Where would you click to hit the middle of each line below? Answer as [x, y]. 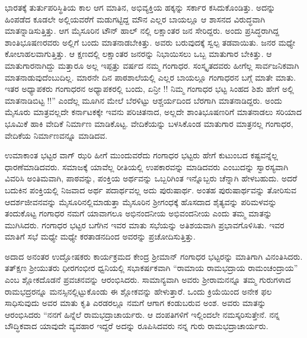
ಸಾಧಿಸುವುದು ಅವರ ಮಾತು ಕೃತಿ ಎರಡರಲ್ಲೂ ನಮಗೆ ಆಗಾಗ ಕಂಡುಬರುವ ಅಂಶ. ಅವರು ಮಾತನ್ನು [135, 303]
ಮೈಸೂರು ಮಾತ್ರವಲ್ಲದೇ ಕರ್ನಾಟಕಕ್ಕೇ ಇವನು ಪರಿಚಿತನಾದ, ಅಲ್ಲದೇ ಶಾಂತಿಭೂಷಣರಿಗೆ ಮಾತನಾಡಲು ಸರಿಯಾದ [153, 112]
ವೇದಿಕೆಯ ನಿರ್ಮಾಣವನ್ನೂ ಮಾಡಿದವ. [56, 135]
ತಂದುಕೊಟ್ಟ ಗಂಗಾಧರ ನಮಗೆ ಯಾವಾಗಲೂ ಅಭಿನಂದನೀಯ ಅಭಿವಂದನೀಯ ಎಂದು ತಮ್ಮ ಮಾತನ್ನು [139, 213]
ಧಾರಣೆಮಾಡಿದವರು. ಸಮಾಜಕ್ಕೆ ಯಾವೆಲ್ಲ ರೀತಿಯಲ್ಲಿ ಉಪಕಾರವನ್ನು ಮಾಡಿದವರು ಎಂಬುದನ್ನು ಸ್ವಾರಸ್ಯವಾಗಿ [147, 166]
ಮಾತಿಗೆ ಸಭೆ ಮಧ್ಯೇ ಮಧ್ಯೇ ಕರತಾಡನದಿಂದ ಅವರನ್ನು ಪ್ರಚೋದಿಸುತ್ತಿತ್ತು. [100, 236]
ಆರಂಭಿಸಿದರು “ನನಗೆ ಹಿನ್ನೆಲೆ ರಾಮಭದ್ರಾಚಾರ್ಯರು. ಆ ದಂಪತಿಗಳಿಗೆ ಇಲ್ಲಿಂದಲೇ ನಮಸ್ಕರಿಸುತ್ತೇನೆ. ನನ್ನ [142, 314]
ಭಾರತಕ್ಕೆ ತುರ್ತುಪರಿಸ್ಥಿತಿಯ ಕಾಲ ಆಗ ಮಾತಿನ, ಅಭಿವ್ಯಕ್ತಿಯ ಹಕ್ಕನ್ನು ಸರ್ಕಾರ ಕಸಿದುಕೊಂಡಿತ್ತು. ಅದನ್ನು [140, 7]
